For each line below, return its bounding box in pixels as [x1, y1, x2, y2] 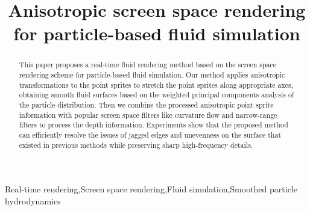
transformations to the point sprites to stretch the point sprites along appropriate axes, [19, 79, 294, 90]
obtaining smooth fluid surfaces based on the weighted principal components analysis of [19, 90, 294, 100]
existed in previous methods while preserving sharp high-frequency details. [19, 139, 253, 150]
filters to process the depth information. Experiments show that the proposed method [19, 120, 288, 130]
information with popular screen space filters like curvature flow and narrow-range [19, 109, 277, 120]
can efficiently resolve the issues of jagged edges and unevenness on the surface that [19, 129, 282, 139]
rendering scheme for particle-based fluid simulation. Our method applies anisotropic [19, 70, 285, 80]
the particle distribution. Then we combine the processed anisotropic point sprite [19, 99, 274, 109]
